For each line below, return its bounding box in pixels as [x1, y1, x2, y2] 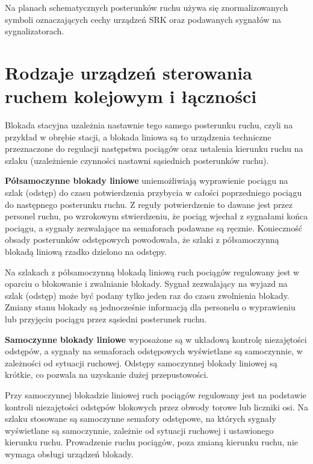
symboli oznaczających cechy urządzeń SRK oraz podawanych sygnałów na [5, 13, 281, 25]
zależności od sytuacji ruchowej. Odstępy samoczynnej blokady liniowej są [5, 356, 277, 369]
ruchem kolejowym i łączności [5, 84, 257, 108]
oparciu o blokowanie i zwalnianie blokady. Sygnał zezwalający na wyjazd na [5, 277, 288, 290]
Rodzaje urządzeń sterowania [5, 60, 252, 84]
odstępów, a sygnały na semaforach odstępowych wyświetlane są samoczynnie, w [5, 345, 303, 357]
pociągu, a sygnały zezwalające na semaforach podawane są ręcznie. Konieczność [5, 221, 302, 234]
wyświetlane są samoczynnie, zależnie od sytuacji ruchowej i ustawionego [5, 424, 274, 436]
